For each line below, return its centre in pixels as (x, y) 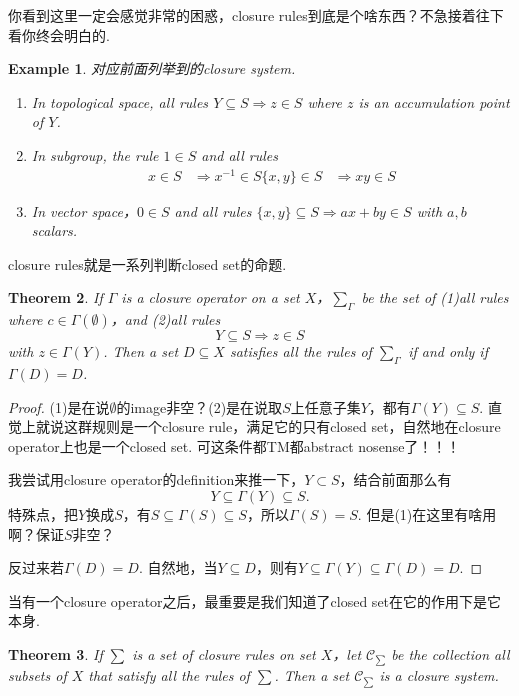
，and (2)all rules (165, 319)
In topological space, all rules (120, 101)
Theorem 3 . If (55, 653)
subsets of (37, 675)
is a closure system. (439, 675)
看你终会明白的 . (59, 34)
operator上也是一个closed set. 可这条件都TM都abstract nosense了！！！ (234, 445)
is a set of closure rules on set (224, 653)
